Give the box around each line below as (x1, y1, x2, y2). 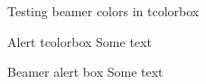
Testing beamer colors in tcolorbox (7, 2, 200, 20)
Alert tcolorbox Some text (7, 32, 152, 51)
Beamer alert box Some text (7, 62, 164, 81)
